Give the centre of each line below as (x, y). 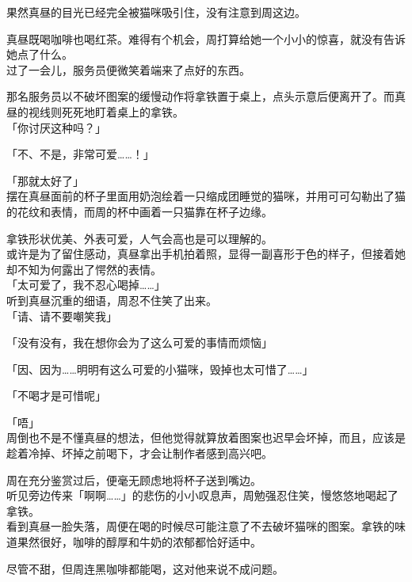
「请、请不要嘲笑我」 (62, 316)
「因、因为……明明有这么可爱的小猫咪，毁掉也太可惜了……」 (160, 369)
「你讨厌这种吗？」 (56, 127)
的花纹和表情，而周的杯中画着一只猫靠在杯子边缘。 (139, 211)
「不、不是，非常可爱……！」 (80, 154)
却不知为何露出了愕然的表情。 (84, 269)
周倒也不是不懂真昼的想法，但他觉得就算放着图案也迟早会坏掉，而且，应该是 (206, 437)
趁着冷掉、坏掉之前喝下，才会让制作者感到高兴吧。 (139, 453)
